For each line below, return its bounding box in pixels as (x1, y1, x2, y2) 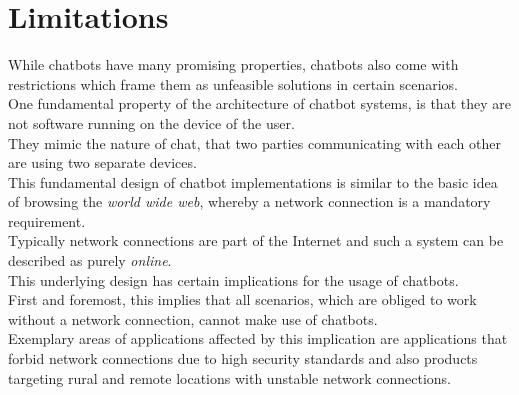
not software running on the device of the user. (8, 112, 295, 133)
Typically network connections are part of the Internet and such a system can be (8, 230, 504, 251)
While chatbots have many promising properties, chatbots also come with (8, 54, 459, 75)
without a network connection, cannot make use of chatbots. (8, 308, 378, 329)
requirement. (8, 210, 86, 231)
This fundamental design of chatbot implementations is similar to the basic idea (8, 171, 498, 192)
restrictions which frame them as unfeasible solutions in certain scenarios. (8, 73, 458, 94)
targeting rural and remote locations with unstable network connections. (8, 367, 452, 388)
